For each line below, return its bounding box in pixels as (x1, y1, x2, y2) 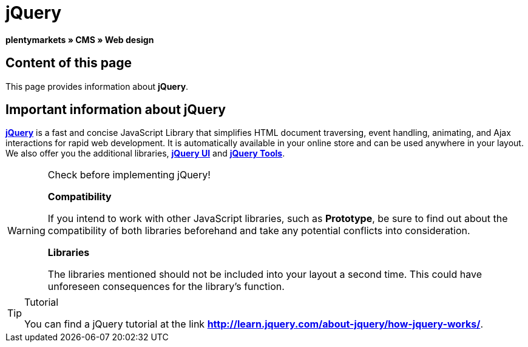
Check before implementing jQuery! (47, 169, 211, 181)
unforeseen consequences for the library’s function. (47, 280, 285, 293)
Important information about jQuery (5, 102, 226, 118)
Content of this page (5, 55, 132, 71)
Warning (7, 224, 46, 237)
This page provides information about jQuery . (5, 81, 189, 92)
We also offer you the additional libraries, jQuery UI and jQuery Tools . (5, 148, 285, 159)
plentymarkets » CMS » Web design (5, 34, 154, 45)
